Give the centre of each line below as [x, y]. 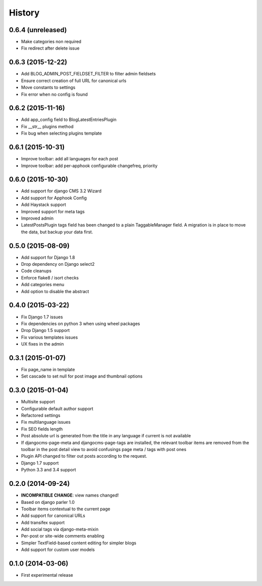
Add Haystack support [44, 205]
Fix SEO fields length [42, 429]
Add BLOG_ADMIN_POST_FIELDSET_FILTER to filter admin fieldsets [89, 74]
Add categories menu [43, 285]
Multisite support [38, 402]
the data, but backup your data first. [57, 232]
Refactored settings [41, 415]
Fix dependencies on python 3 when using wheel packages [81, 324]
